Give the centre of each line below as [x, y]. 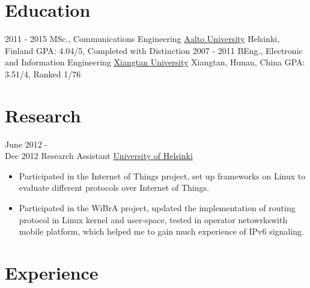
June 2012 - [26, 144]
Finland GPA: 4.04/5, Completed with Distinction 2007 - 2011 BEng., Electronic [154, 50]
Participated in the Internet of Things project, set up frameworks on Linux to [162, 175]
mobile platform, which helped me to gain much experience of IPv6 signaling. [161, 231]
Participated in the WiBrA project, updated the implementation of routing [157, 208]
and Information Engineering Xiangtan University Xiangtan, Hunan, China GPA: [155, 62]
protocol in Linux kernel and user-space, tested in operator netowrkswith [153, 219]
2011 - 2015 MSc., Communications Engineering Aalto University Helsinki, [142, 39]
